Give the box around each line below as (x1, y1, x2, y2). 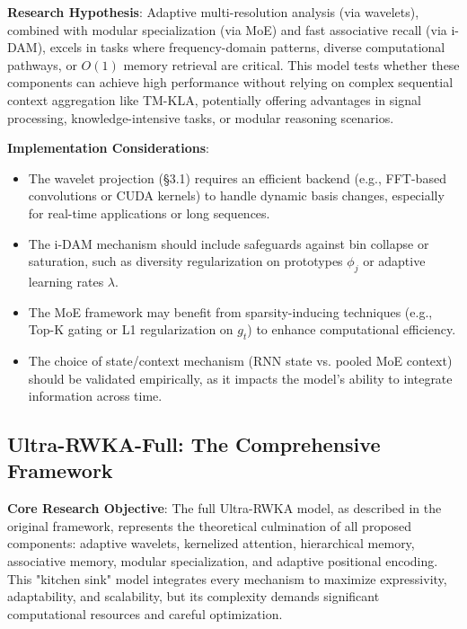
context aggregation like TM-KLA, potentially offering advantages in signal (7, 90, 421, 109)
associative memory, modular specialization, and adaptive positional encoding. (7, 552, 438, 571)
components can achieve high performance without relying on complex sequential (7, 73, 454, 92)
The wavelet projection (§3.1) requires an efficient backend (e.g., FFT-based (28, 168, 446, 187)
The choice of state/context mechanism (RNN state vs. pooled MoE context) (28, 350, 453, 369)
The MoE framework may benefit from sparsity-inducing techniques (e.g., (28, 302, 433, 321)
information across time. (28, 386, 163, 405)
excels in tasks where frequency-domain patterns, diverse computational (49, 38, 445, 57)
